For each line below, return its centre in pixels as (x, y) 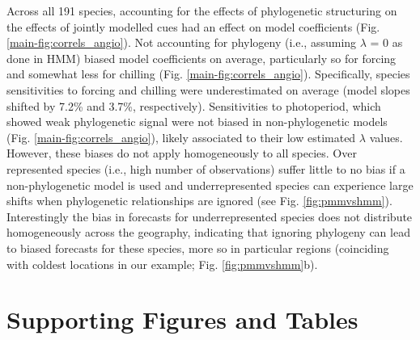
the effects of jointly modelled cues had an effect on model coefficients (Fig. (193, 26)
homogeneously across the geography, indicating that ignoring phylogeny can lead (208, 232)
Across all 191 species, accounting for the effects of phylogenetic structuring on (202, 10)
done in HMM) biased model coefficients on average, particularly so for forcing (202, 58)
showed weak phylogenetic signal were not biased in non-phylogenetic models (197, 122)
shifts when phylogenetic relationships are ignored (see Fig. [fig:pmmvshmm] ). (199, 201)
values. (386, 137)
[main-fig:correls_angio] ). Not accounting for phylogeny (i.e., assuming (182, 42)
